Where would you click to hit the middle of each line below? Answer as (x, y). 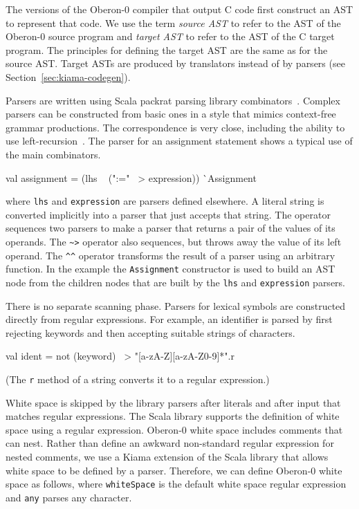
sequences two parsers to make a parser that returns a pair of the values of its (171, 228)
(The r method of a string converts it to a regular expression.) (138, 379)
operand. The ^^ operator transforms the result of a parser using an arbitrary (171, 255)
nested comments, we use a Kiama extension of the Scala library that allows (167, 456)
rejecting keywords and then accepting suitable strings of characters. (150, 332)
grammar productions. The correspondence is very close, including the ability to (175, 127)
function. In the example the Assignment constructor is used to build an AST (171, 269)
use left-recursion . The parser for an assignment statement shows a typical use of (179, 141)
